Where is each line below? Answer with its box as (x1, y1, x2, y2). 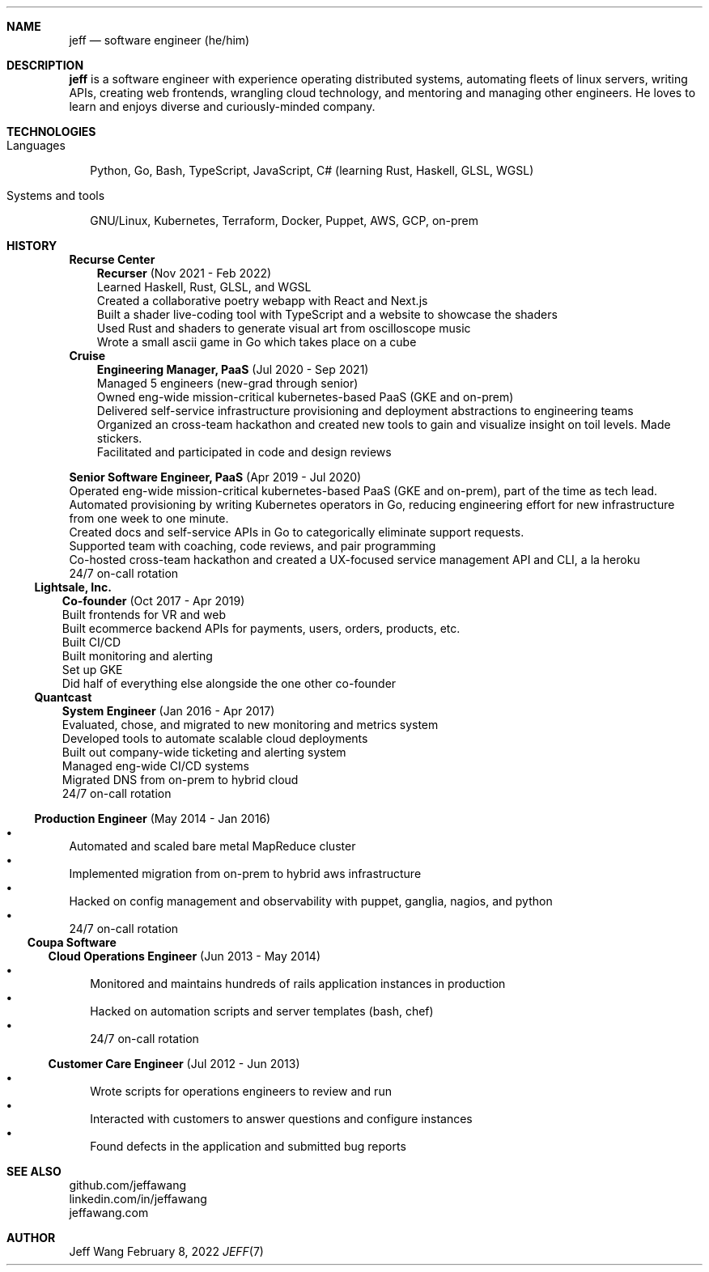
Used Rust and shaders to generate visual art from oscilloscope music (96, 321, 471, 335)
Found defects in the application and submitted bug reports (90, 1139, 406, 1153)
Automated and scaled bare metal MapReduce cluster (69, 839, 356, 853)
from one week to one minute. (69, 511, 229, 525)
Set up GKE (62, 663, 123, 676)
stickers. (96, 431, 142, 445)
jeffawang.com (69, 1206, 149, 1219)
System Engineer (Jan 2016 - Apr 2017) (62, 704, 275, 718)
